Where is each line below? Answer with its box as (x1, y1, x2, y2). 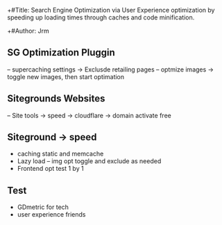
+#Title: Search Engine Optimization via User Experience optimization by (7, 6, 215, 14)
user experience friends (17, 210, 86, 219)
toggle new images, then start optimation (7, 72, 125, 81)
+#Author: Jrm (7, 27, 50, 35)
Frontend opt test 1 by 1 (17, 165, 85, 173)
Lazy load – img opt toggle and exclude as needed (17, 157, 162, 165)
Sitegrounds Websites (7, 93, 105, 105)
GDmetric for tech (17, 203, 69, 211)
